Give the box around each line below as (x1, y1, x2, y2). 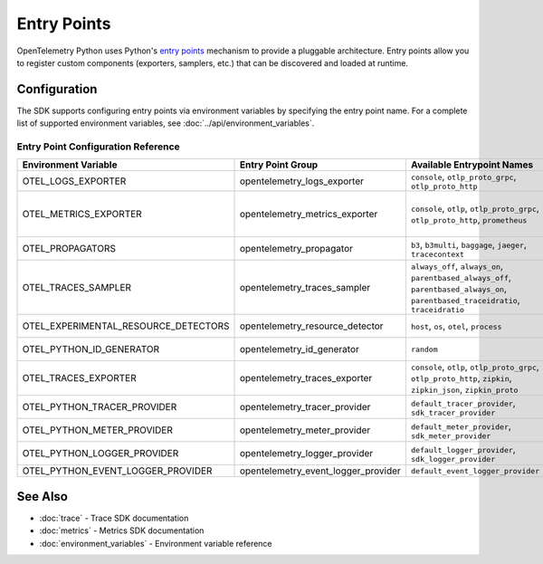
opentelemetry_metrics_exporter (239, 208, 378, 221)
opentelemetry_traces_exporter (239, 372, 373, 385)
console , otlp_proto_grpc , (410, 170, 517, 183)
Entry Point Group (239, 158, 319, 171)
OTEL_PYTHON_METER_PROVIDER (22, 424, 174, 436)
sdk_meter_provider (410, 431, 491, 441)
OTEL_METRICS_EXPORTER (22, 208, 142, 221)
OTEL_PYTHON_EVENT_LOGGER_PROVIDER (22, 464, 213, 477)
